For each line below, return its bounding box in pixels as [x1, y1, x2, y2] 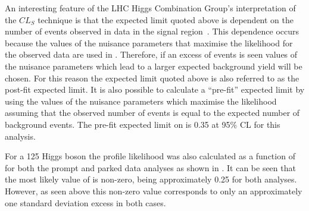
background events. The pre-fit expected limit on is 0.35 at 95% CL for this [5, 118, 280, 130]
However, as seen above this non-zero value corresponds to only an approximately [5, 184, 302, 197]
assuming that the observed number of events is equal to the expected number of [5, 106, 300, 119]
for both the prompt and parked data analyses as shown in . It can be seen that [5, 161, 296, 174]
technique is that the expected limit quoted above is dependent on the [38, 13, 294, 26]
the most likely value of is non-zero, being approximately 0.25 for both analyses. [5, 173, 297, 185]
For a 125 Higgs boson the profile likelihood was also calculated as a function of [5, 150, 295, 162]
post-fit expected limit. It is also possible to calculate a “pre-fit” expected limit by [5, 83, 305, 96]
